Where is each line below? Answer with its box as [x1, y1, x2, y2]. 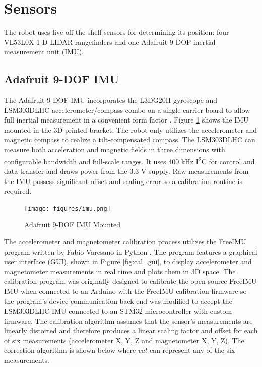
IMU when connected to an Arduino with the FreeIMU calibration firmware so [4, 285, 247, 296]
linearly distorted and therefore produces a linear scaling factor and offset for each [4, 325, 258, 336]
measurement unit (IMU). [4, 46, 84, 57]
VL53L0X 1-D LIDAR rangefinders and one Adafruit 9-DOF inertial [4, 36, 216, 47]
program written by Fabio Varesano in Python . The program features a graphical [4, 246, 257, 257]
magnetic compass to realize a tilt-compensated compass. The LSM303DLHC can [4, 134, 255, 145]
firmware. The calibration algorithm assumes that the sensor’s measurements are [4, 315, 253, 326]
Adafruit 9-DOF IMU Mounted [24, 219, 121, 230]
